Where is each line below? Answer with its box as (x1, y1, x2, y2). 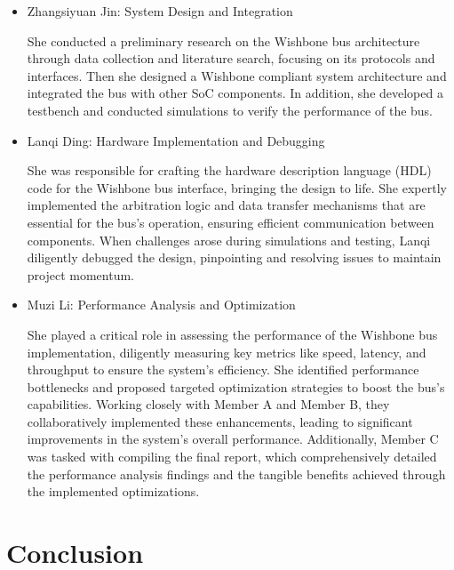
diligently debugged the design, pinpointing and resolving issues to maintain (27, 248, 442, 267)
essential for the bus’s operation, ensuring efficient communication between (27, 213, 434, 231)
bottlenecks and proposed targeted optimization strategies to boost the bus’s (27, 377, 445, 396)
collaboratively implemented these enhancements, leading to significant (27, 412, 413, 430)
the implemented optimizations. (27, 482, 200, 501)
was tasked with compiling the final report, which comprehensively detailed (27, 447, 437, 466)
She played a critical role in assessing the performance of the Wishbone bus (27, 325, 438, 343)
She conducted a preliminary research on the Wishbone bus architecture (27, 31, 420, 50)
